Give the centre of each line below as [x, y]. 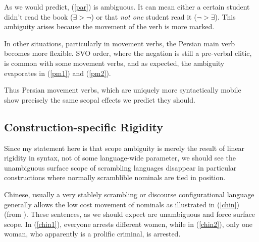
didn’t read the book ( [39, 16]
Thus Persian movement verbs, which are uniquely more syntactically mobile [123, 90]
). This [225, 16]
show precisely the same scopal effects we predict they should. [100, 99]
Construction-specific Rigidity [84, 127]
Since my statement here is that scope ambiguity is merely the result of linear [124, 148]
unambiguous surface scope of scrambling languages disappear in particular [120, 167]
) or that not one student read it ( [144, 16]
